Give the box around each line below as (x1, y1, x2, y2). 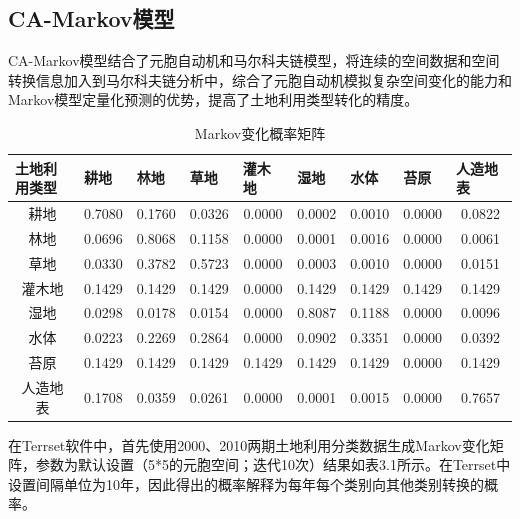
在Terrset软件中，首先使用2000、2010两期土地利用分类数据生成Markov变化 (8, 434, 490, 455)
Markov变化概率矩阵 (194, 122, 326, 143)
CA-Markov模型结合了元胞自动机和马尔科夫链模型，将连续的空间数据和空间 (8, 50, 500, 71)
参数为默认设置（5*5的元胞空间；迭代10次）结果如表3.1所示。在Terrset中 (35, 454, 511, 475)
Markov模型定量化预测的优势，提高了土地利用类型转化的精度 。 (8, 89, 419, 110)
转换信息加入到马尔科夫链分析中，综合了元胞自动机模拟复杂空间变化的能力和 (8, 69, 512, 90)
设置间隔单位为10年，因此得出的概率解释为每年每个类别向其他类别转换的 (8, 473, 484, 494)
